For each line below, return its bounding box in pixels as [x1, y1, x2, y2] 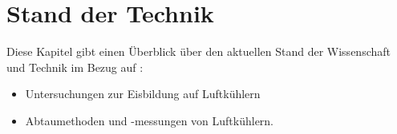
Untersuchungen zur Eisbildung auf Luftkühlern [25, 85, 261, 102]
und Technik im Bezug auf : [6, 58, 144, 75]
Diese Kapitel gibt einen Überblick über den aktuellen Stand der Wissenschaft [6, 43, 391, 60]
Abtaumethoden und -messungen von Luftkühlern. [25, 112, 274, 128]
